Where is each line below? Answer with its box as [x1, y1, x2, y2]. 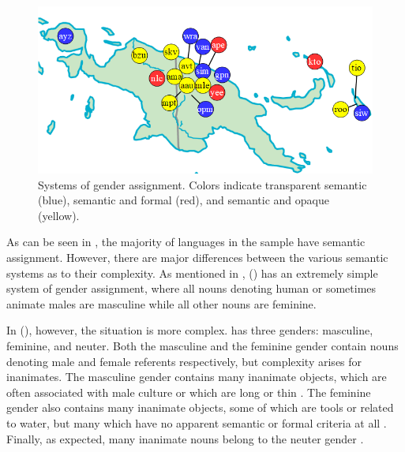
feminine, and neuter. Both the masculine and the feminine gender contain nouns [6, 337, 399, 353]
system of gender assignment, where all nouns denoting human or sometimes [6, 280, 377, 297]
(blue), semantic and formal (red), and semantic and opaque [38, 192, 329, 208]
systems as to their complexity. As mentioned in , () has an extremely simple [6, 264, 378, 281]
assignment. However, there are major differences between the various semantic [6, 248, 388, 265]
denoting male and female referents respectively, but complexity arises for [6, 353, 362, 369]
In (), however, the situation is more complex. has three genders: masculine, [6, 322, 373, 338]
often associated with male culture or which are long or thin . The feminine [6, 383, 371, 400]
